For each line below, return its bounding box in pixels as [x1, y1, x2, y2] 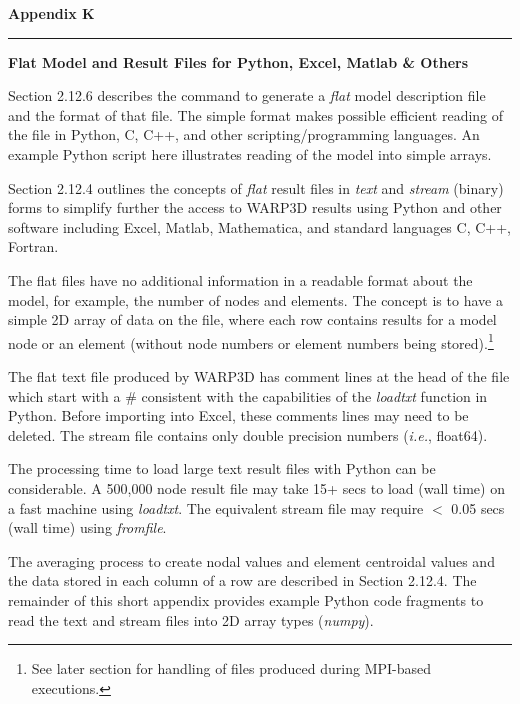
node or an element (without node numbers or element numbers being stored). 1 [8, 329, 494, 353]
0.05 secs [451, 497, 505, 518]
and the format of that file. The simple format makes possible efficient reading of [8, 104, 504, 125]
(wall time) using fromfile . [8, 517, 167, 538]
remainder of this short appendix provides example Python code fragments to [8, 589, 484, 610]
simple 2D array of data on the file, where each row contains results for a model [8, 309, 497, 330]
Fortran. [8, 236, 59, 257]
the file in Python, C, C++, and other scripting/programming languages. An [8, 124, 480, 145]
